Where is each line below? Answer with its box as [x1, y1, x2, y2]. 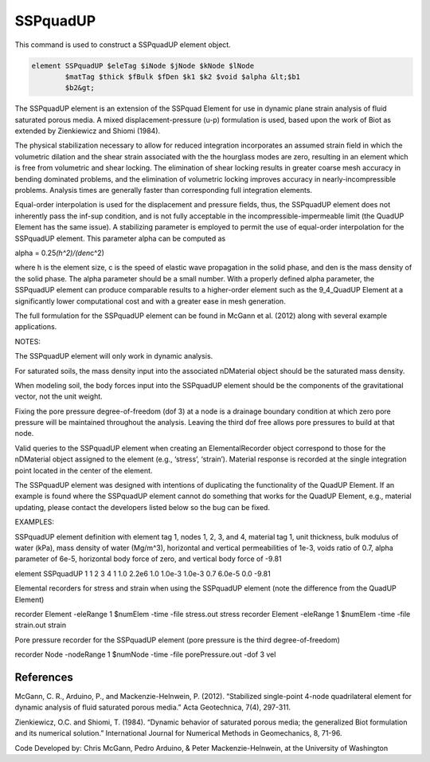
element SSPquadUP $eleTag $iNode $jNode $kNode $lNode [31, 61, 255, 70]
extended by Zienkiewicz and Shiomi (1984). [14, 126, 161, 136]
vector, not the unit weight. [14, 391, 103, 402]
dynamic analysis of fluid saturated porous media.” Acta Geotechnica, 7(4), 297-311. [14, 702, 291, 713]
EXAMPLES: [14, 517, 55, 527]
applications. [14, 322, 57, 332]
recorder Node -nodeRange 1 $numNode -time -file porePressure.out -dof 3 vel [14, 650, 276, 659]
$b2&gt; [64, 84, 96, 92]
